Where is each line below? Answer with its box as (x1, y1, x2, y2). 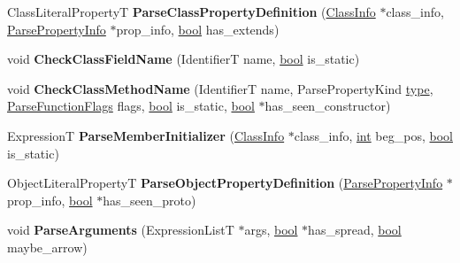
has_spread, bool (308, 220, 402, 239)
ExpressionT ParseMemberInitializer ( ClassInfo (7, 126, 285, 144)
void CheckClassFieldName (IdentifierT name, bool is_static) (7, 50, 360, 68)
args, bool (244, 220, 298, 239)
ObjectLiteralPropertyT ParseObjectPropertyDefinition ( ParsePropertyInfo (7, 174, 443, 192)
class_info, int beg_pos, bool (294, 126, 453, 144)
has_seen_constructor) (264, 97, 391, 115)
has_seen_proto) (103, 190, 196, 209)
